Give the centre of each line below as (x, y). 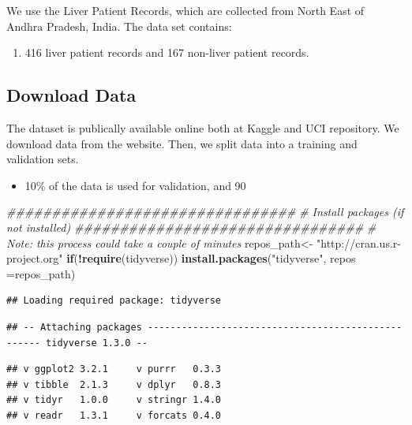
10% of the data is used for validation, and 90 (135, 185)
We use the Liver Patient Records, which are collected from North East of (185, 10)
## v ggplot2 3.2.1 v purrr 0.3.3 (114, 369)
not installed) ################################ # (191, 227)
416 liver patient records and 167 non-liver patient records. (167, 52)
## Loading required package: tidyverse (114, 301)
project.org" (35, 258)
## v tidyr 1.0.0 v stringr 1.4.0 (114, 400)
